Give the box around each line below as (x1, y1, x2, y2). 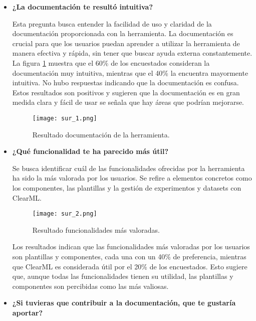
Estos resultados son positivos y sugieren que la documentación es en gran (12, 87, 240, 97)
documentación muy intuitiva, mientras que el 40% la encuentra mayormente (12, 67, 248, 78)
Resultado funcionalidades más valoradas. (32, 224, 160, 235)
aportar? (12, 307, 43, 317)
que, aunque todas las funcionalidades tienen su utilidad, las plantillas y (12, 271, 233, 281)
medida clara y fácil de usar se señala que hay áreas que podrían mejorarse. (12, 97, 244, 107)
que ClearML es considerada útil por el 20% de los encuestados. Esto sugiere (12, 261, 247, 271)
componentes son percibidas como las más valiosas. (12, 280, 169, 291)
